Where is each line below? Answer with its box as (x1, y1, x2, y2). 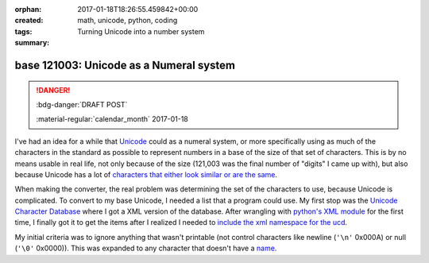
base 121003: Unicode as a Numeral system (14, 58, 236, 72)
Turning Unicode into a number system (77, 26, 205, 36)
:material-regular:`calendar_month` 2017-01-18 (36, 114, 188, 124)
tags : (14, 26, 33, 36)
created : (14, 16, 44, 25)
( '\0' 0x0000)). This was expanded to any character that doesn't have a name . (14, 243, 277, 253)
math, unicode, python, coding (77, 16, 178, 25)
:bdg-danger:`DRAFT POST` (36, 99, 128, 109)
